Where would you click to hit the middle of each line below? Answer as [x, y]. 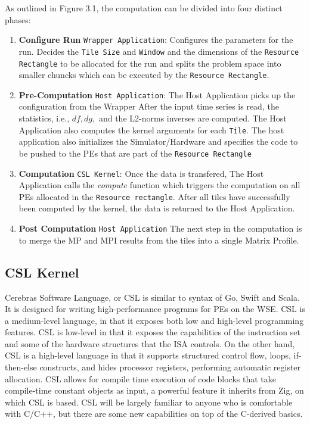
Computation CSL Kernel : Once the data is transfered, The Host [141, 173]
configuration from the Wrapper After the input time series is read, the [149, 106]
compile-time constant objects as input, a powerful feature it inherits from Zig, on [154, 390]
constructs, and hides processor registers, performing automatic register [170, 367]
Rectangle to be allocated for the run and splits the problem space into [150, 63]
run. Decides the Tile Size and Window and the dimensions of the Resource [159, 51]
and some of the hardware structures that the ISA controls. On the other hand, [150, 343]
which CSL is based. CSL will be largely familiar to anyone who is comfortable [149, 402]
